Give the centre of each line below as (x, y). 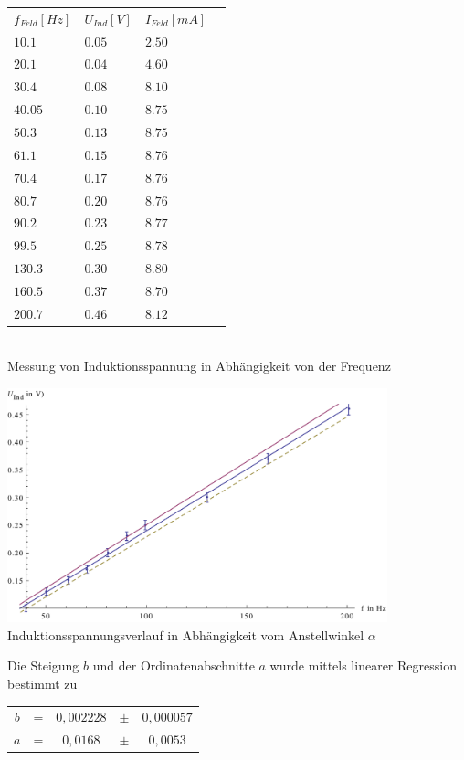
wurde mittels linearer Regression (363, 665)
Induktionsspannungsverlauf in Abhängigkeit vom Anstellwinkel (186, 634)
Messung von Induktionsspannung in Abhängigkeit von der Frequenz (199, 366)
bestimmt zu (42, 683)
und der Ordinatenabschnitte (174, 665)
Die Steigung (43, 665)
